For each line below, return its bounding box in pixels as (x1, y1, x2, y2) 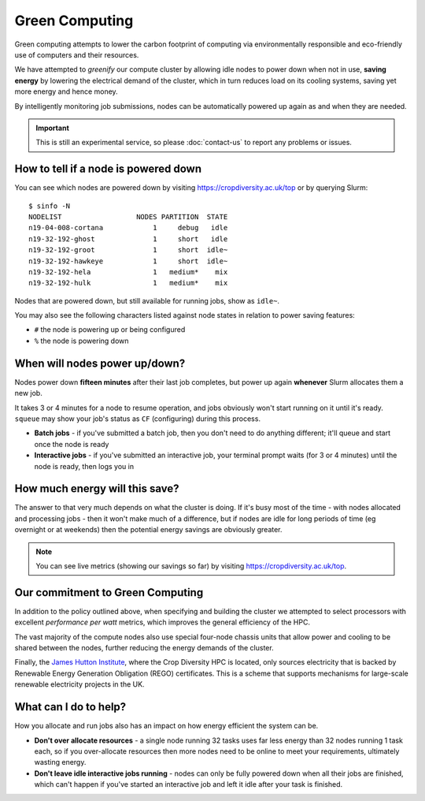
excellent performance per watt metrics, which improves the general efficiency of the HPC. (14, 617, 311, 627)
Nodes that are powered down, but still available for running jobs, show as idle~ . (14, 296, 279, 305)
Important (35, 123, 70, 132)
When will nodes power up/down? (14, 356, 186, 370)
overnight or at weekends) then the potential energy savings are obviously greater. (14, 525, 283, 535)
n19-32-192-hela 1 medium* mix (28, 267, 228, 276)
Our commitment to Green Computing (14, 586, 204, 599)
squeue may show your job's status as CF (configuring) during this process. (14, 414, 261, 423)
